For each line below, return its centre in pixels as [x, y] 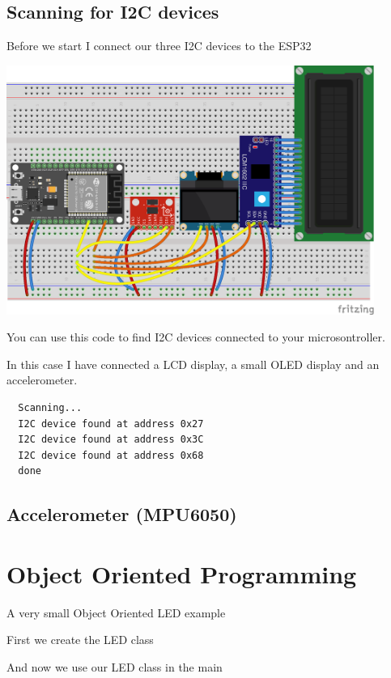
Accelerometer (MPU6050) [122, 514]
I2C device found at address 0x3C [111, 440]
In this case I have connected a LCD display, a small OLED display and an [193, 364]
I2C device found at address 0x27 [111, 424]
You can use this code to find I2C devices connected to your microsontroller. [196, 337]
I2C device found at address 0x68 [111, 455]
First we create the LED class [80, 640]
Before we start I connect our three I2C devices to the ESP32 [159, 46]
